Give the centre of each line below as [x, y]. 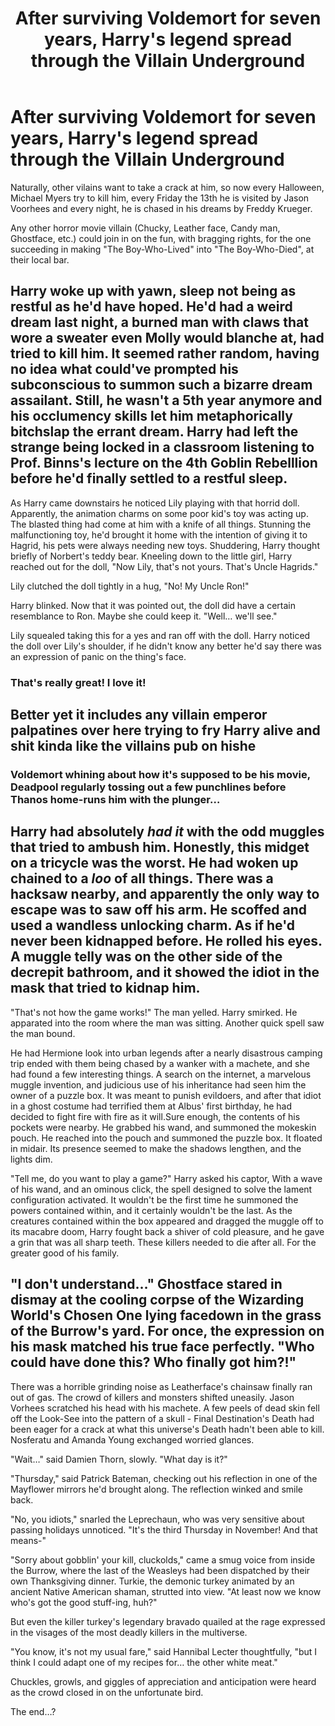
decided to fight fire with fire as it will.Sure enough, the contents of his [155, 1116]
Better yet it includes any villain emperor [139, 715]
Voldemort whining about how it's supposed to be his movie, [160, 774]
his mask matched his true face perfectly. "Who [162, 1347]
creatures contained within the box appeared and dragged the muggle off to [167, 1221]
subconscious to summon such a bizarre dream [161, 385]
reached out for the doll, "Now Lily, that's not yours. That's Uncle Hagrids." [164, 566]
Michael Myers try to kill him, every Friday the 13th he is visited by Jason [160, 198]
